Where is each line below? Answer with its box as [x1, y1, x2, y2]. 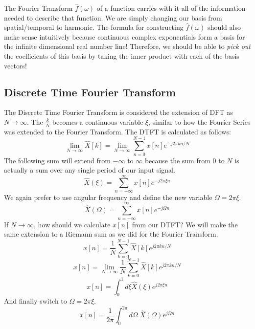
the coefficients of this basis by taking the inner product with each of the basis [4, 50, 239, 61]
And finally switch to [4, 296, 67, 306]
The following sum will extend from [4, 155, 111, 165]
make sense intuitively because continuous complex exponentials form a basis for [4, 31, 245, 42]
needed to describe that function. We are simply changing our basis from [4, 12, 222, 22]
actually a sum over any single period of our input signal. [4, 165, 176, 175]
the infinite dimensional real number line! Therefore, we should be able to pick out [4, 41, 251, 51]
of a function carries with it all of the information [96, 3, 246, 13]
